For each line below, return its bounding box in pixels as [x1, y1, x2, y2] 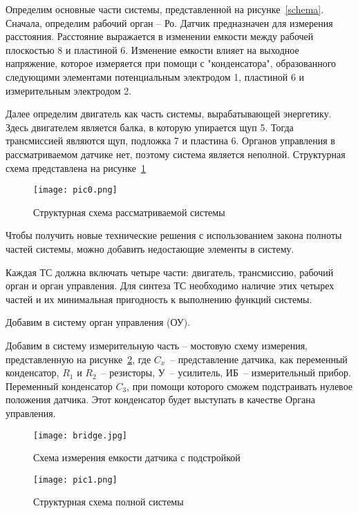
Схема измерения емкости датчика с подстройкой [33, 450, 241, 465]
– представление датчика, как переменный [170, 351, 348, 366]
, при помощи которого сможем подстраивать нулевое [126, 378, 353, 393]
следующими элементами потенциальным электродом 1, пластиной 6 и [6, 69, 305, 84]
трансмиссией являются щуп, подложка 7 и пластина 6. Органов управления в [6, 133, 335, 148]
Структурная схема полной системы [33, 494, 184, 509]
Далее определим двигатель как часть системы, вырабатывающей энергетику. [6, 106, 332, 121]
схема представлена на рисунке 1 [6, 160, 146, 175]
